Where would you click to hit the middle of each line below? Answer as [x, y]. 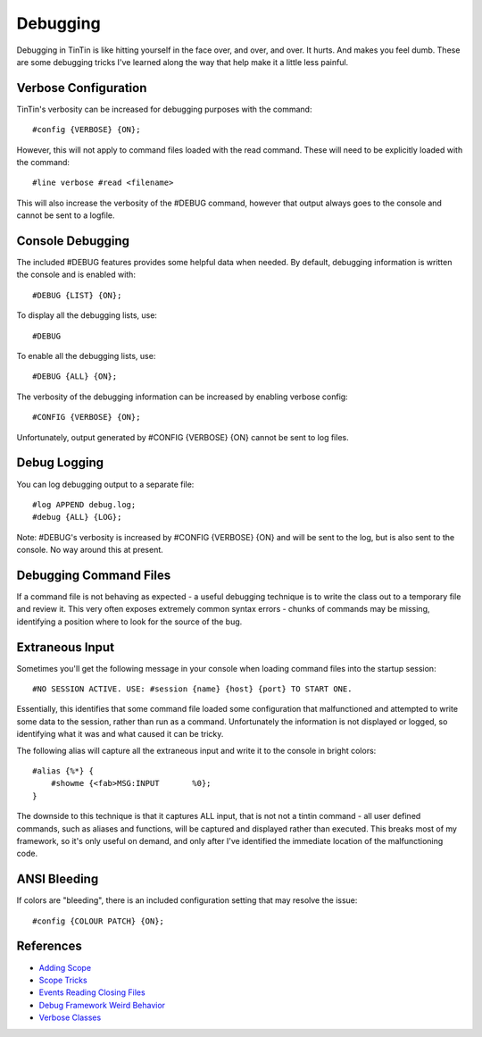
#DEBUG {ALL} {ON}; [75, 376]
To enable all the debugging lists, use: [86, 356]
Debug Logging [60, 463]
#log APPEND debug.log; [84, 504]
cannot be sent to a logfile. [66, 215]
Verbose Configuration [82, 88]
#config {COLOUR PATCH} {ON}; [99, 921]
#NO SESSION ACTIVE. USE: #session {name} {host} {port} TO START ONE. [192, 689]
